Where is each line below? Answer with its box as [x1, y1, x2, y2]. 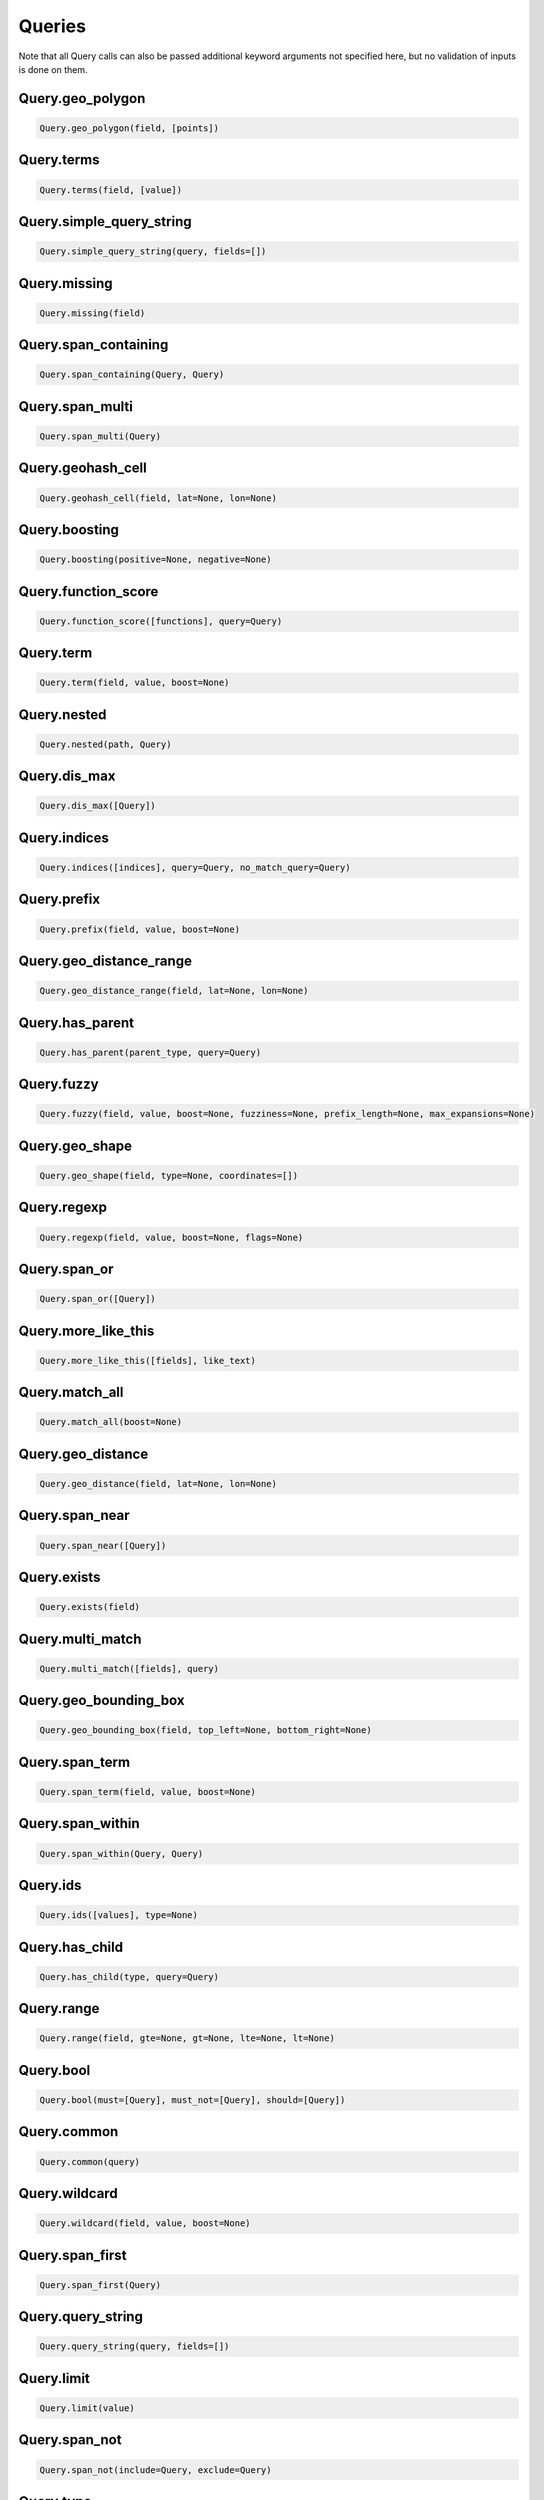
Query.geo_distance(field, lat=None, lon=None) [39, 1478, 277, 1489]
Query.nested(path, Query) [39, 738, 172, 750]
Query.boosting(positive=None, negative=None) [39, 554, 272, 565]
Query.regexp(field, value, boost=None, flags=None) [39, 1231, 304, 1243]
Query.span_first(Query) [39, 2279, 162, 2290]
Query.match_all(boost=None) [39, 1416, 183, 1428]
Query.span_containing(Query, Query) [39, 369, 225, 380]
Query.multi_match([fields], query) [39, 1663, 220, 1674]
